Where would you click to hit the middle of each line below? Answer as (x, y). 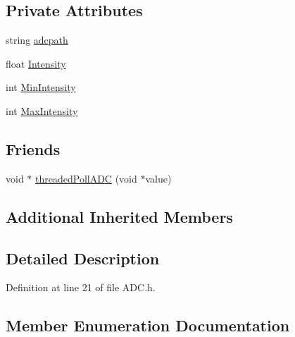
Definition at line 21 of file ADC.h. (81, 287)
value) (158, 178)
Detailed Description (83, 258)
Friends (33, 148)
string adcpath (37, 40)
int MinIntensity (41, 87)
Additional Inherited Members (119, 216)
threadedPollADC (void (86, 178)
